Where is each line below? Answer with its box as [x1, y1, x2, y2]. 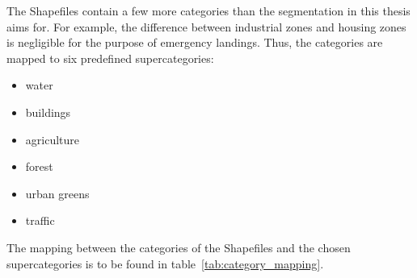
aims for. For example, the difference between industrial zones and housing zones [6, 18, 406, 35]
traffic [25, 212, 55, 229]
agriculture [25, 131, 80, 147]
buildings [25, 103, 71, 120]
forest [25, 158, 53, 175]
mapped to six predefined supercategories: [6, 49, 214, 66]
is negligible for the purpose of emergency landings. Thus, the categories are [6, 34, 383, 51]
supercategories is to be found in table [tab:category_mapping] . [6, 255, 324, 272]
